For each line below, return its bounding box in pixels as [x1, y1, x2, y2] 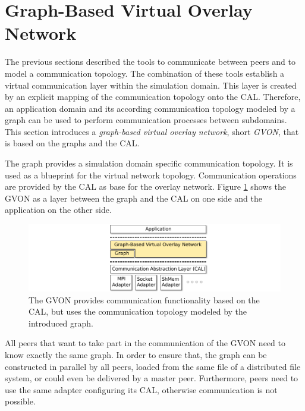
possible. [5, 395, 36, 407]
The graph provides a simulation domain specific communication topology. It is [5, 157, 293, 170]
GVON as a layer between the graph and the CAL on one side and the [5, 192, 262, 204]
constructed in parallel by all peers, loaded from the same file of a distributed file [5, 360, 301, 372]
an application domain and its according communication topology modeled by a [5, 102, 295, 114]
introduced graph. [29, 316, 94, 329]
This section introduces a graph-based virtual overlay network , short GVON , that [5, 125, 299, 137]
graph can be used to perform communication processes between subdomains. [5, 114, 287, 126]
